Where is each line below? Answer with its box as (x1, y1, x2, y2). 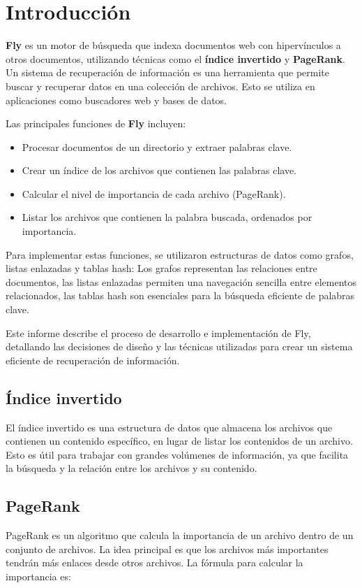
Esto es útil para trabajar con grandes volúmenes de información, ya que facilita (6, 447, 349, 461)
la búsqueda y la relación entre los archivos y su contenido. (6, 461, 257, 475)
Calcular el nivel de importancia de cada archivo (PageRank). (22, 186, 286, 201)
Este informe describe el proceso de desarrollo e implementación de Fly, (6, 325, 311, 340)
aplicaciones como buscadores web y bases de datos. (6, 92, 227, 107)
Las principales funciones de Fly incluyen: (6, 116, 186, 131)
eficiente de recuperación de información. (6, 352, 180, 367)
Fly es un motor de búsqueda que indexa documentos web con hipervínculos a (6, 38, 341, 52)
